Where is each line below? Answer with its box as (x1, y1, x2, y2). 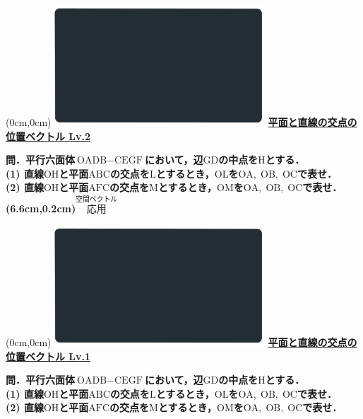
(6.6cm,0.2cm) (6, 201, 76, 216)
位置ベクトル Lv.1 (6, 348, 91, 363)
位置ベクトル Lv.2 (6, 128, 91, 143)
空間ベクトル (76, 195, 118, 203)
